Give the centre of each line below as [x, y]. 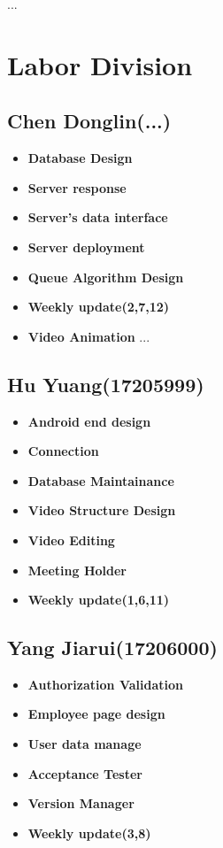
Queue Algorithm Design [106, 277]
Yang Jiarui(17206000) [112, 648]
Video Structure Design [102, 510]
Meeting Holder [77, 570]
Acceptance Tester [85, 773]
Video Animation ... [89, 336]
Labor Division [100, 64]
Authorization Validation [105, 684]
